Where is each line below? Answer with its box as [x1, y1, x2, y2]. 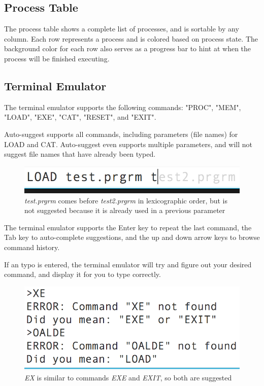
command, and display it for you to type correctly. [4, 269, 161, 279]
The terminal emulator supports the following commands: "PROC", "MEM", [4, 101, 241, 112]
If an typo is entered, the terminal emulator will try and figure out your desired [4, 259, 252, 269]
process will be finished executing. [4, 53, 110, 63]
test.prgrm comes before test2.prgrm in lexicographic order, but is [24, 195, 228, 205]
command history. [4, 242, 60, 253]
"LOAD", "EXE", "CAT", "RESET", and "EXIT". [4, 112, 156, 122]
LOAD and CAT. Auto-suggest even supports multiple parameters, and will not [4, 138, 252, 149]
